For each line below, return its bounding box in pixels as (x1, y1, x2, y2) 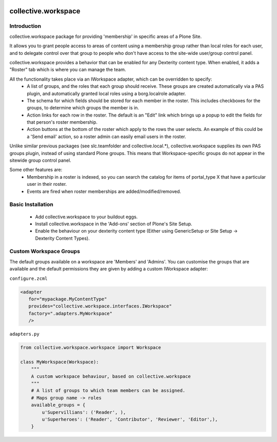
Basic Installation (9, 201, 53, 208)
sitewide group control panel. (9, 157, 71, 164)
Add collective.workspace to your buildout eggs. (35, 214, 138, 220)
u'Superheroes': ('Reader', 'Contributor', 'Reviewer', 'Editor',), (42, 416, 218, 422)
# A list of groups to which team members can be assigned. (31, 388, 186, 394)
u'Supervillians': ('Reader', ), (42, 409, 126, 415)
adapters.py (9, 331, 39, 337)
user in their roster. (27, 181, 67, 187)
